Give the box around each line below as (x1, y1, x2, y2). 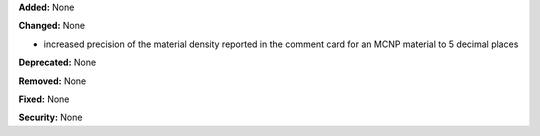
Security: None (18, 111, 83, 124)
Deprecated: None (18, 56, 97, 69)
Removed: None (18, 75, 87, 87)
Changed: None (18, 20, 85, 32)
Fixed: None (18, 93, 70, 105)
